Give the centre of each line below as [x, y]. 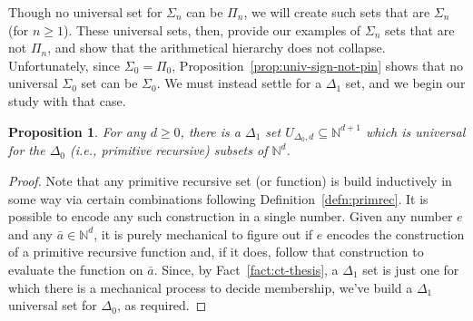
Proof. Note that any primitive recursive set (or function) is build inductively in [230, 181]
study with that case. [67, 100]
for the [27, 150]
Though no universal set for [85, 12]
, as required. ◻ [162, 305]
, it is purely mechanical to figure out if [203, 233]
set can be [109, 83]
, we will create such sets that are [337, 12]
